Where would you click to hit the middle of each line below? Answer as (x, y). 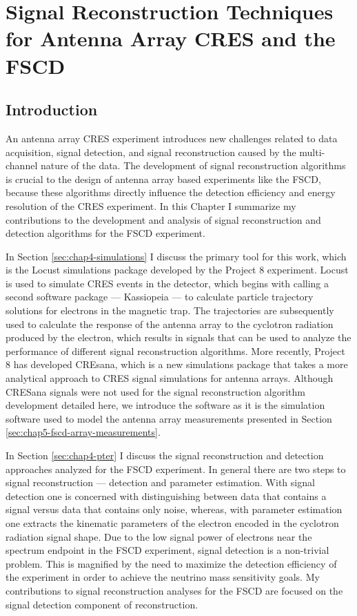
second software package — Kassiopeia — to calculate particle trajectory (160, 297)
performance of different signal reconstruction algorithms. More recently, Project (175, 350)
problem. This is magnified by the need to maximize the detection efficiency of (171, 563)
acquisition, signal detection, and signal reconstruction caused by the (151, 152)
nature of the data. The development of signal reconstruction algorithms (193, 165)
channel (22, 165)
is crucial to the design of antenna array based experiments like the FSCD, (163, 179)
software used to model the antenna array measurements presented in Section (169, 418)
